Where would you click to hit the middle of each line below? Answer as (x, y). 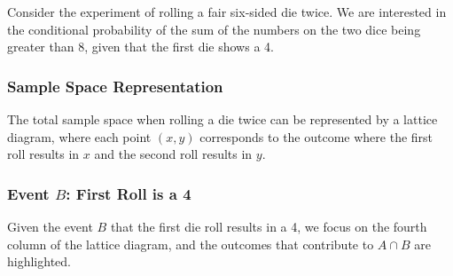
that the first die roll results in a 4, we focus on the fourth (269, 226)
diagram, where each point (79, 136)
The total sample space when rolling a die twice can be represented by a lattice (223, 119)
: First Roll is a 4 (129, 193)
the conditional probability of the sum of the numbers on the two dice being (214, 29)
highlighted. (39, 261)
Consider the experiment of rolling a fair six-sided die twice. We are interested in (227, 12)
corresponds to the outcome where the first (316, 136)
